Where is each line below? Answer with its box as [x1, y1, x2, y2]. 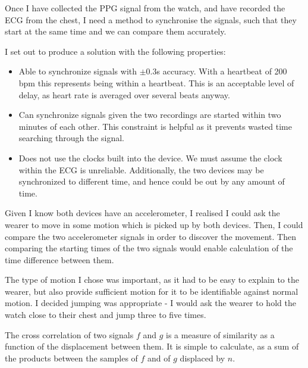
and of [147, 351, 171, 364]
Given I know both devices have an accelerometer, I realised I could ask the [5, 207, 280, 219]
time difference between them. [5, 253, 114, 266]
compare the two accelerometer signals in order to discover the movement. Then [5, 230, 296, 242]
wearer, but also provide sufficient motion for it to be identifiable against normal [5, 285, 298, 297]
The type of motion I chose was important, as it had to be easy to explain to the [5, 273, 299, 286]
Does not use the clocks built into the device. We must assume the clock [18, 151, 282, 164]
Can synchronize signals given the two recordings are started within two [18, 108, 281, 121]
